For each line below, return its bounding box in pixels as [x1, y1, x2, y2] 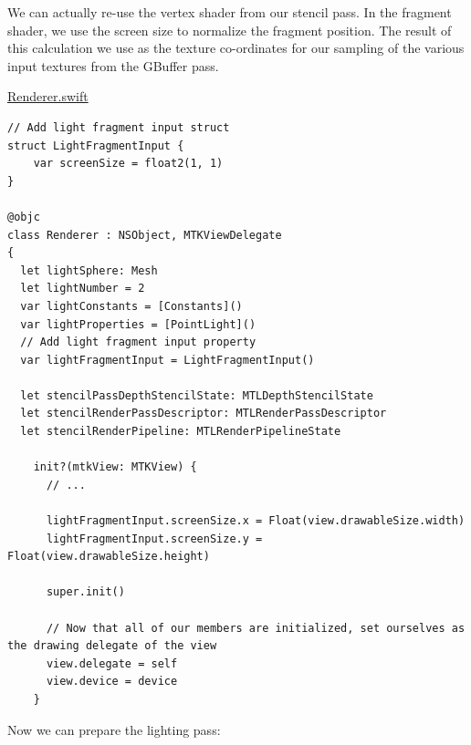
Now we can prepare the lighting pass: [7, 719, 221, 739]
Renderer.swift [7, 87, 89, 106]
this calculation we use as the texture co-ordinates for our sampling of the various [7, 38, 465, 57]
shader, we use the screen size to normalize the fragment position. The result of [7, 20, 452, 39]
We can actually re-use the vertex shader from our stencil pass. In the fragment [7, 3, 452, 21]
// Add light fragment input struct [7, 120, 230, 134]
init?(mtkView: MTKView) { [33, 460, 197, 474]
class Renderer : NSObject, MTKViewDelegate [7, 228, 282, 242]
